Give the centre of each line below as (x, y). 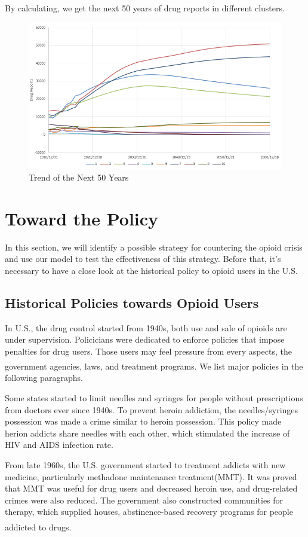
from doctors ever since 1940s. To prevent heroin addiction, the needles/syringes (152, 409)
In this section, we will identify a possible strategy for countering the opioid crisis (154, 247)
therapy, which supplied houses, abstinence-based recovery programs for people (149, 512)
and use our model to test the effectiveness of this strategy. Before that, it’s (143, 259)
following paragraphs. (44, 378)
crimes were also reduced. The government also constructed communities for (144, 500)
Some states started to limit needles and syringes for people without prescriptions (154, 398)
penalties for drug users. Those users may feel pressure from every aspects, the (148, 351)
